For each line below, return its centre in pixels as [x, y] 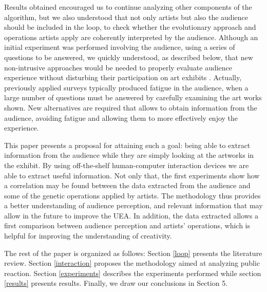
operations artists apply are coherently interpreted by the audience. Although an [131, 37]
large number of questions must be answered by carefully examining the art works [133, 97]
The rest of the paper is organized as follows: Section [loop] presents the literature [133, 253]
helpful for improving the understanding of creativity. [88, 236]
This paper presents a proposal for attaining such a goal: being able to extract [127, 145]
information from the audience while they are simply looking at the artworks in [129, 155]
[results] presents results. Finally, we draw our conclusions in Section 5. [116, 283]
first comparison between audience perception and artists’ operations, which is [127, 225]
